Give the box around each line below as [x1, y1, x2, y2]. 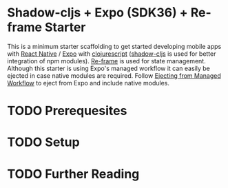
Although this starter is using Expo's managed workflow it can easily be [7, 64, 210, 72]
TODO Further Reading [7, 166, 140, 182]
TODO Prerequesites [7, 103, 127, 118]
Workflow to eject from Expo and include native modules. [7, 79, 170, 87]
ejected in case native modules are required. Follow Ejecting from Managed [7, 71, 222, 80]
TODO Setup [7, 134, 81, 150]
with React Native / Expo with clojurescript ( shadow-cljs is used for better [7, 50, 216, 58]
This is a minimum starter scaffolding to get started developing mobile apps [7, 42, 222, 50]
